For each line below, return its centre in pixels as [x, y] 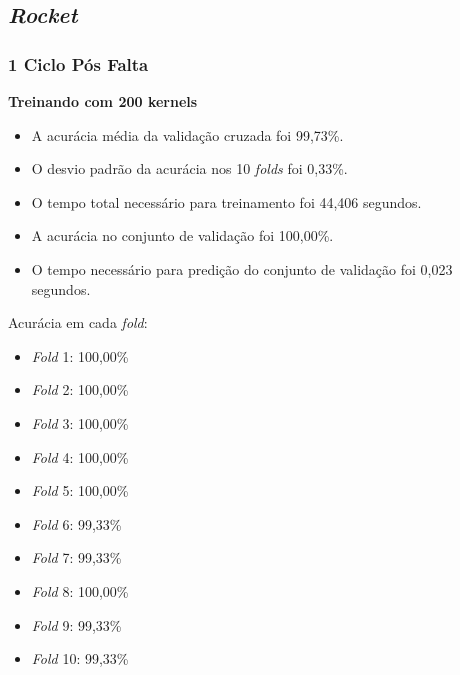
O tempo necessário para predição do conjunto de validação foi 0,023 [242, 268]
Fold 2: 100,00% [80, 389]
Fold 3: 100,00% [80, 422]
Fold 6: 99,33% [76, 523]
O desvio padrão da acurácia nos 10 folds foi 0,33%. [189, 168]
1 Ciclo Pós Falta [78, 63]
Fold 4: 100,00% [80, 456]
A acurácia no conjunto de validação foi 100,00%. [182, 235]
